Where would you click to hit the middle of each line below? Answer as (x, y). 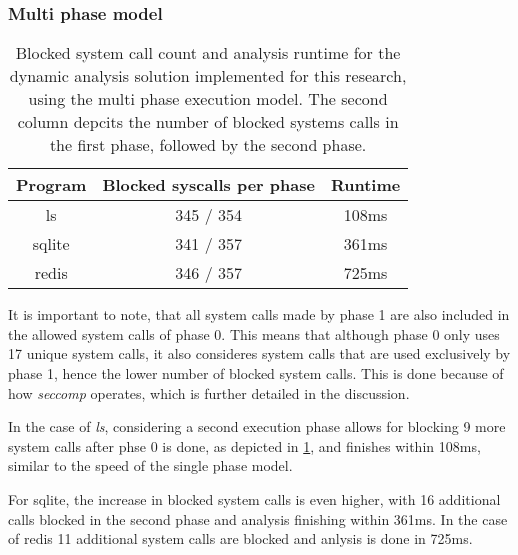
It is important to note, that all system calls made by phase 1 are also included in (259, 314)
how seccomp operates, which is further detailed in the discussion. (209, 392)
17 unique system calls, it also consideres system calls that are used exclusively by (259, 353)
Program (51, 185)
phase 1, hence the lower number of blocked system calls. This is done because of (256, 373)
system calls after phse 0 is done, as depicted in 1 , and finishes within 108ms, (244, 445)
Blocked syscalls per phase (208, 185)
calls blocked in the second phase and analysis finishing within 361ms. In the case (258, 518)
